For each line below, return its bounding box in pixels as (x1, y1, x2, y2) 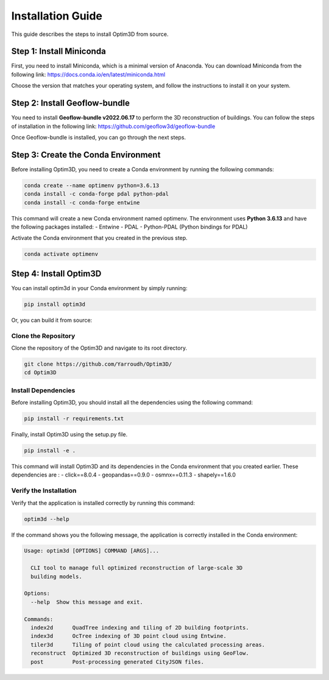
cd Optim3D (24, 369, 57, 376)
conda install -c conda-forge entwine (24, 199, 140, 206)
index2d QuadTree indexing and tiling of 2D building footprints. (30, 625, 249, 631)
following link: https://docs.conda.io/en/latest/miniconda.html (11, 71, 166, 78)
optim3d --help (24, 515, 69, 522)
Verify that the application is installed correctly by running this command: (11, 499, 195, 506)
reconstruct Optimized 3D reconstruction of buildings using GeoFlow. (30, 650, 249, 657)
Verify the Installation (11, 486, 77, 495)
